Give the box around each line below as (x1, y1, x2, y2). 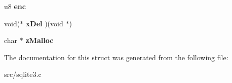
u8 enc (4, 1, 26, 11)
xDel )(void (25, 18, 63, 28)
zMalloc (25, 35, 54, 46)
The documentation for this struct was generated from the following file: (4, 52, 228, 62)
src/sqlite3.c (4, 69, 42, 79)
